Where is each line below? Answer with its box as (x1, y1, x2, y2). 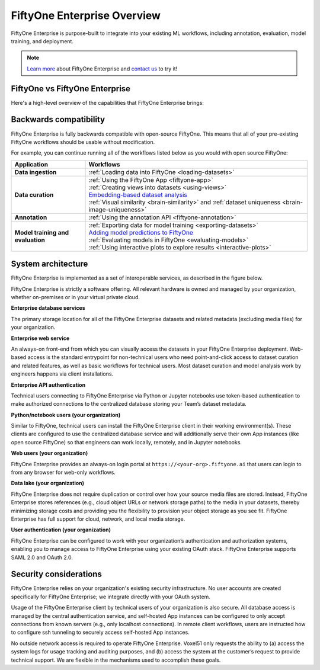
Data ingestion (14, 168, 57, 176)
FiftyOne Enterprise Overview (11, 9, 161, 22)
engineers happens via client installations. (11, 370, 114, 377)
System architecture (11, 259, 88, 269)
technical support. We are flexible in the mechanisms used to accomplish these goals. (11, 656, 221, 663)
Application (14, 160, 49, 168)
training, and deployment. (11, 37, 74, 44)
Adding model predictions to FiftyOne (88, 228, 194, 236)
